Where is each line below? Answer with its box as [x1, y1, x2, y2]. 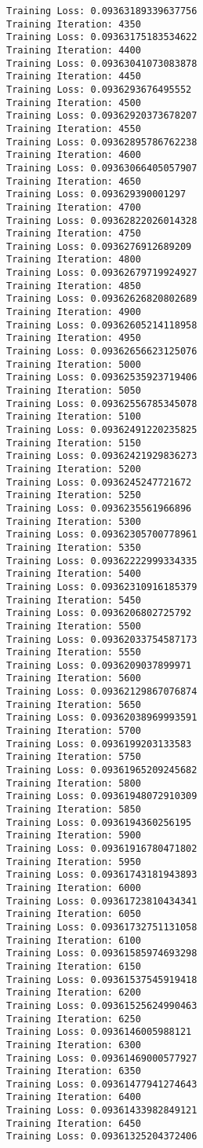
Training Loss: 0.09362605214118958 [6, 319, 198, 331]
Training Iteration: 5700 [6, 725, 141, 737]
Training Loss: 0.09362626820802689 [6, 293, 198, 305]
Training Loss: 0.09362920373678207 [6, 110, 198, 122]
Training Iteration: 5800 [6, 777, 141, 789]
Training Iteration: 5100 [6, 411, 141, 423]
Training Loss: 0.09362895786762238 [6, 136, 198, 148]
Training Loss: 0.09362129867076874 [6, 686, 198, 698]
